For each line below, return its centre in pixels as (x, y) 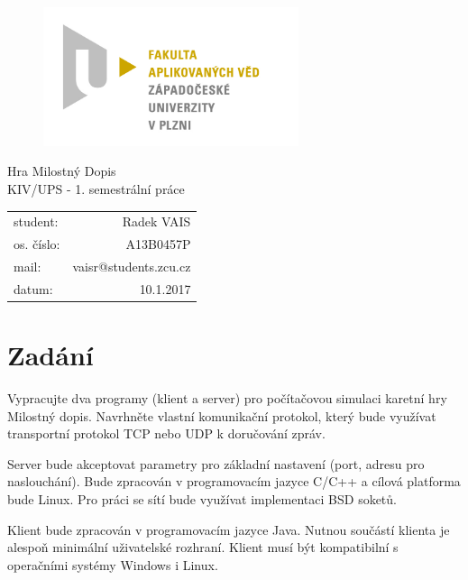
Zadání (50, 355)
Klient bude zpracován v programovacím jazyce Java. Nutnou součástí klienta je (229, 529)
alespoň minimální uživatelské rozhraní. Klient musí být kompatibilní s (203, 547)
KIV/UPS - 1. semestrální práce (96, 189)
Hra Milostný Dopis (62, 171)
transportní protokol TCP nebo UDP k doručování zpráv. (166, 433)
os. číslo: (37, 244)
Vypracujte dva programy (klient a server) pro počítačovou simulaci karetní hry (227, 398)
